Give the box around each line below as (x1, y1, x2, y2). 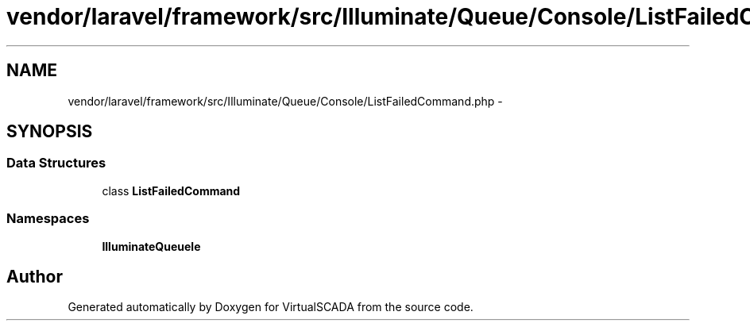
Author (6, 266, 63, 287)
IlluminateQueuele (102, 239, 201, 253)
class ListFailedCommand (102, 183, 241, 198)
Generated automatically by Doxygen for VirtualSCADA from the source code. (68, 300, 474, 314)
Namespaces (6, 210, 90, 227)
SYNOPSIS (6, 121, 93, 142)
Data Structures (6, 155, 106, 171)
